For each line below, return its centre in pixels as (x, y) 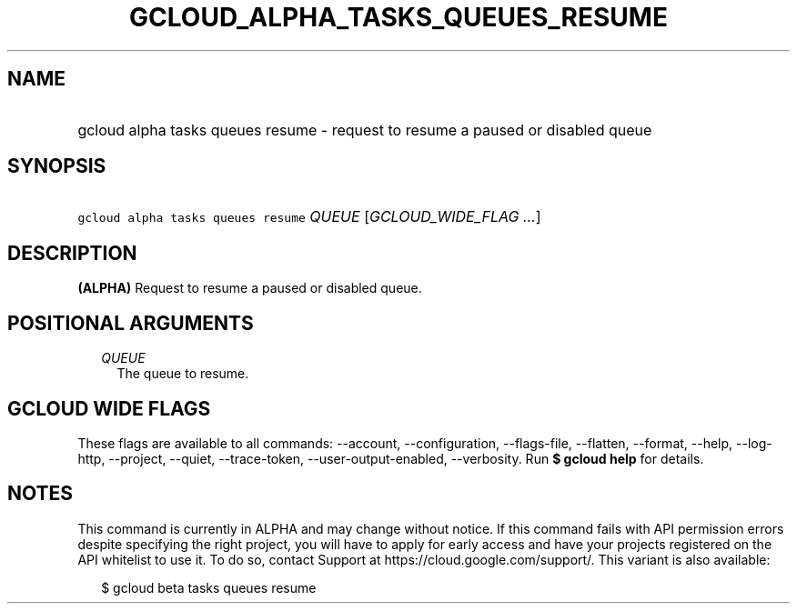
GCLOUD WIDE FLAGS (109, 408)
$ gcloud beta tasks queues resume (209, 587)
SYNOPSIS (57, 166)
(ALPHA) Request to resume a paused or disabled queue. (250, 288)
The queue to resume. (183, 374)
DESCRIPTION (72, 253)
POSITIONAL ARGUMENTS (131, 323)
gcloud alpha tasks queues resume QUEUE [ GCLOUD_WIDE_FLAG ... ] (309, 217)
